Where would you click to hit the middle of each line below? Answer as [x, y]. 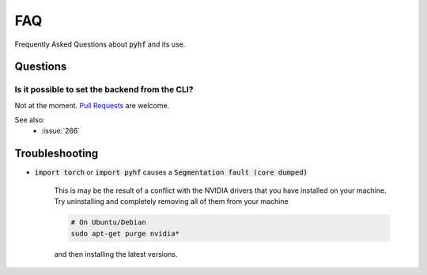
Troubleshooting [57, 154]
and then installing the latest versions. [116, 254]
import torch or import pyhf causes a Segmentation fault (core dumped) [171, 172]
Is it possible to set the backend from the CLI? [104, 89]
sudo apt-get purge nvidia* [125, 234]
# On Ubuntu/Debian [108, 222]
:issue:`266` [61, 131]
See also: [30, 120]
